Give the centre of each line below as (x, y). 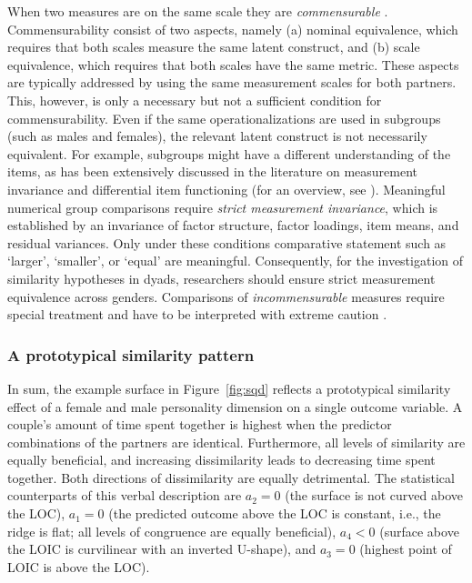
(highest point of (406, 549)
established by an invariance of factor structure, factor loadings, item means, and (233, 225)
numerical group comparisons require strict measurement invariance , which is (223, 207)
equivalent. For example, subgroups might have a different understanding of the (229, 153)
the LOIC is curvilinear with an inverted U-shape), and (162, 549)
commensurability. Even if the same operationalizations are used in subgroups (224, 118)
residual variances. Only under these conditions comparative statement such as (227, 242)
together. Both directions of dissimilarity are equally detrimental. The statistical (231, 477)
